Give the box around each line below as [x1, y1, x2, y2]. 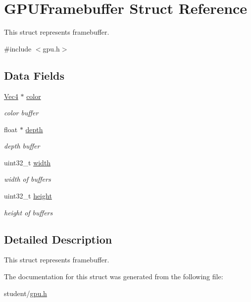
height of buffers [4, 207, 53, 217]
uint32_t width [4, 157, 51, 167]
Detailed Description [4, 231, 112, 247]
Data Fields [4, 67, 65, 83]
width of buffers [4, 174, 51, 184]
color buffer [4, 107, 39, 118]
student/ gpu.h [4, 288, 47, 298]
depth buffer [4, 141, 40, 151]
